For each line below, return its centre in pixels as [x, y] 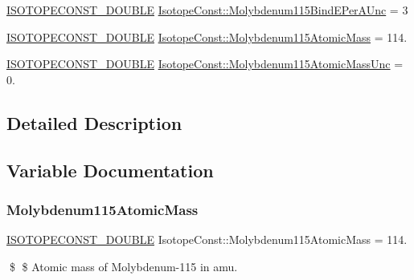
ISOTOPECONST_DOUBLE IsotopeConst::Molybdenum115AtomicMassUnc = [205, 64]
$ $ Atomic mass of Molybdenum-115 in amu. [123, 266]
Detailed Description [94, 122]
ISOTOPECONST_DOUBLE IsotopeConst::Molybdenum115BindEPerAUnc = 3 [207, 10]
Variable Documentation [110, 170]
